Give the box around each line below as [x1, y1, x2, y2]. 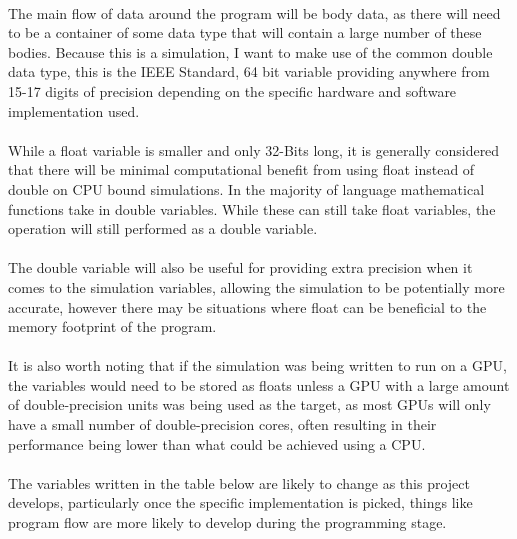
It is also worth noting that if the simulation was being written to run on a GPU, [8, 355, 507, 376]
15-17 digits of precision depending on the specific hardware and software [8, 80, 457, 101]
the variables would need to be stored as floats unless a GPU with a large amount [8, 374, 510, 395]
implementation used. [8, 100, 140, 121]
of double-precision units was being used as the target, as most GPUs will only [8, 394, 491, 415]
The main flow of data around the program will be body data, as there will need [8, 2, 501, 23]
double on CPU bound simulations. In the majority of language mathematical [8, 178, 485, 199]
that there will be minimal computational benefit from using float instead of [8, 159, 475, 180]
